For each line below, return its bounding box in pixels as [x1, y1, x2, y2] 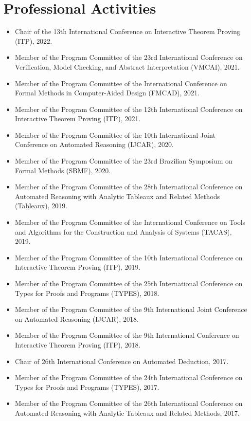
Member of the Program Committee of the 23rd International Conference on [15, 52, 243, 62]
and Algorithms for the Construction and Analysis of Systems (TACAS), [15, 226, 232, 237]
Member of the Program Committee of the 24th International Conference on [15, 372, 243, 383]
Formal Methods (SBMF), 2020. [15, 165, 111, 175]
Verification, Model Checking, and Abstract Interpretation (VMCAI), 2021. [15, 61, 240, 72]
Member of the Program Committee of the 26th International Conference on [15, 398, 243, 408]
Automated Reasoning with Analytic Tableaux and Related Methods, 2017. [15, 407, 240, 418]
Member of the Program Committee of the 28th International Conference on [15, 182, 243, 192]
